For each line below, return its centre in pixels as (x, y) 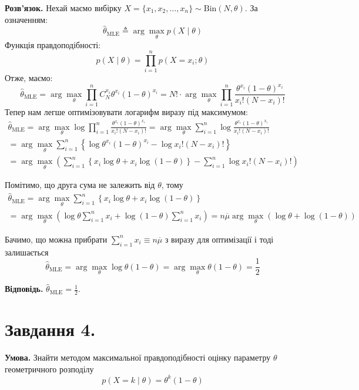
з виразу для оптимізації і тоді (219, 239)
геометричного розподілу (49, 369)
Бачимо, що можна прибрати (56, 239)
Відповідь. (24, 289)
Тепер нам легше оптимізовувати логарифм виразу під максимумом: (126, 112)
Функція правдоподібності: (53, 44)
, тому (172, 185)
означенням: (26, 19)
